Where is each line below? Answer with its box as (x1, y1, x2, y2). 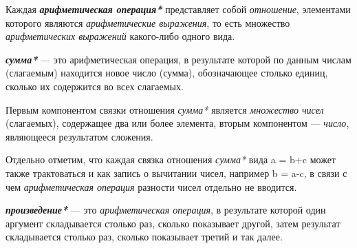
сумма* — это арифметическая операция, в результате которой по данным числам (6, 52, 351, 66)
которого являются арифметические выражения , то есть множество (6, 15, 290, 30)
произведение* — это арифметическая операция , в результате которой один (6, 203, 326, 217)
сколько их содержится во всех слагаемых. (6, 79, 184, 93)
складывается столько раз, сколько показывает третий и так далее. (6, 229, 283, 244)
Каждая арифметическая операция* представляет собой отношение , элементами (6, 2, 351, 16)
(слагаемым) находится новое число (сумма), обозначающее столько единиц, (6, 65, 328, 80)
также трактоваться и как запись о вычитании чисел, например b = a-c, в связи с (6, 165, 347, 180)
